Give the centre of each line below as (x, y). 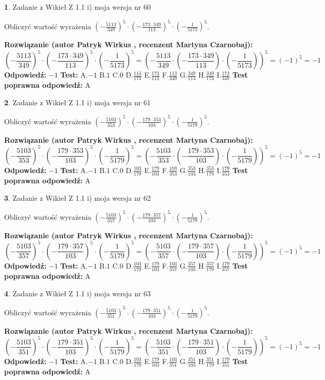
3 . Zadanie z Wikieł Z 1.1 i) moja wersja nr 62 (78, 197)
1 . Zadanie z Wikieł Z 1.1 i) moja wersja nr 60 (78, 7)
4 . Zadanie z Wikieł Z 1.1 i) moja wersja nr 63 (78, 293)
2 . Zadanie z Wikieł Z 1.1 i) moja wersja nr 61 (78, 102)
